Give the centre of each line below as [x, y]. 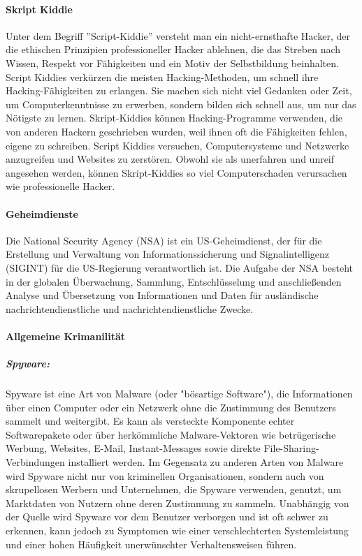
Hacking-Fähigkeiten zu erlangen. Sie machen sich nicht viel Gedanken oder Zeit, [179, 90]
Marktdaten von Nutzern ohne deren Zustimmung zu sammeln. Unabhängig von [178, 503]
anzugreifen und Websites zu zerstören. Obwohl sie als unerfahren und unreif [170, 159]
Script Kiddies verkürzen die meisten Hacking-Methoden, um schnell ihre [162, 76]
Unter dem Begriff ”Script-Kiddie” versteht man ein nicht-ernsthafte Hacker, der [178, 35]
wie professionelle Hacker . [60, 186]
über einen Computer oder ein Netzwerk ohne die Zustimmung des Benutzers [171, 407]
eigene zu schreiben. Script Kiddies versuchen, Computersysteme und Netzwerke [178, 145]
